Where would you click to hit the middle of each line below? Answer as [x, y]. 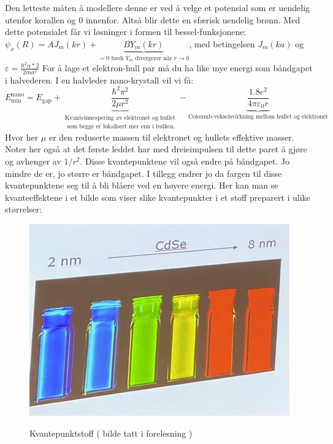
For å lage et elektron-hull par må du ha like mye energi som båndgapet [177, 67]
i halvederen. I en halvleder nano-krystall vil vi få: [99, 80]
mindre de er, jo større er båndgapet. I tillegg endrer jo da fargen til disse [144, 173]
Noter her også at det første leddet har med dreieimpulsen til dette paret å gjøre [156, 149]
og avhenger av [33, 161]
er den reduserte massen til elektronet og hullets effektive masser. [171, 137]
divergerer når [154, 58]
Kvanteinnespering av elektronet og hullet [120, 118]
